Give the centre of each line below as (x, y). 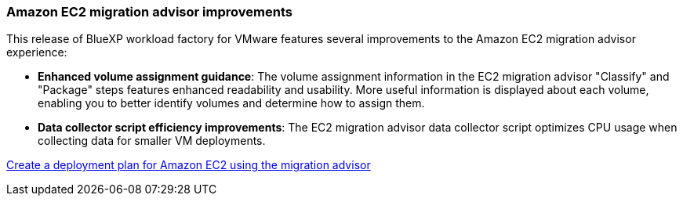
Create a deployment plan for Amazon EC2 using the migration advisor (189, 165)
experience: (37, 52)
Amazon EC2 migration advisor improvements (149, 12)
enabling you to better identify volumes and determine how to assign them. (231, 103)
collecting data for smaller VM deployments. (152, 141)
